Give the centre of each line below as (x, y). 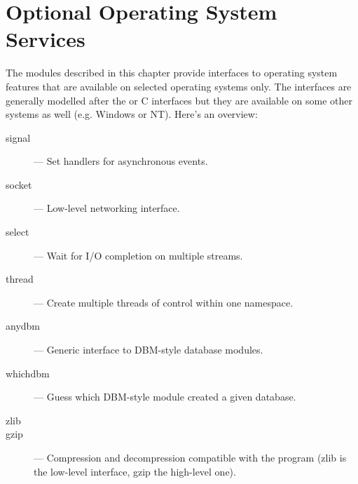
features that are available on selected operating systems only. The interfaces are (179, 86)
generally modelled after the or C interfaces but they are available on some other (179, 100)
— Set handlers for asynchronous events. (121, 161)
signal (18, 137)
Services (46, 39)
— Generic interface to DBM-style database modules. (149, 350)
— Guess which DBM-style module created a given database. (165, 397)
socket (19, 184)
